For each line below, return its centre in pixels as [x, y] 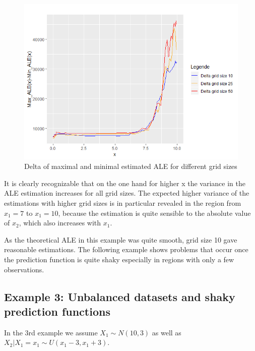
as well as [167, 332]
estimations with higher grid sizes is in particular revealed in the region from [123, 203]
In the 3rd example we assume [51, 332]
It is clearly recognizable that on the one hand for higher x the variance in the [125, 183]
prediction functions [57, 311]
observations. [24, 269]
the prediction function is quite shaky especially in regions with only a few [119, 259]
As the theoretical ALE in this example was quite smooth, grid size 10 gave [121, 239]
